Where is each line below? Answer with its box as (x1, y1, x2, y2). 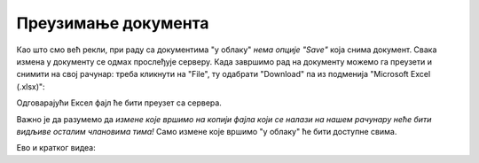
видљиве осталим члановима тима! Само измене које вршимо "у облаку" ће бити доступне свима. (16, 126, 397, 136)
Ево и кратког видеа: (16, 143, 97, 153)
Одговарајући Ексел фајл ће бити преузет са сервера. (16, 97, 222, 108)
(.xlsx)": (16, 81, 45, 92)
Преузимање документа (16, 13, 209, 33)
